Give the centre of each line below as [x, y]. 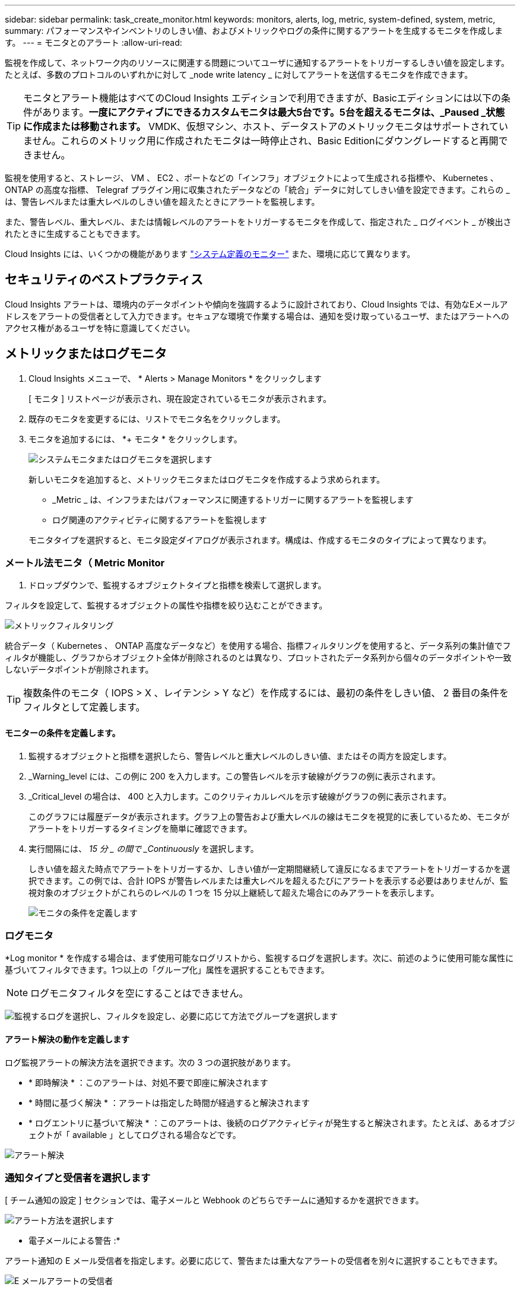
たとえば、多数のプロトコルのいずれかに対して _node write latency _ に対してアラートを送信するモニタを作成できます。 [239, 75]
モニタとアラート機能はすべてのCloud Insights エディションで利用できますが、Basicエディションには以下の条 [267, 98]
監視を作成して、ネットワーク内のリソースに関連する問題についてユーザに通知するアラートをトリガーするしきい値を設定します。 [257, 63]
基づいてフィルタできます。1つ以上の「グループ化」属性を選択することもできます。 [167, 970]
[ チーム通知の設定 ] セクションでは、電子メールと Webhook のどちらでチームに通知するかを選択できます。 [214, 1200]
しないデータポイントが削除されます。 [79, 670]
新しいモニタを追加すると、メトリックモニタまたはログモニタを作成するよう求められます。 [207, 479]
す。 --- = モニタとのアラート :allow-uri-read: [93, 42]
